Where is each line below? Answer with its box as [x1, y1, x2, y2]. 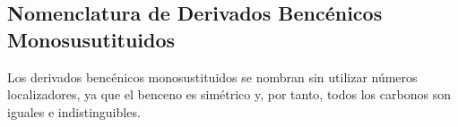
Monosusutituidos [7, 25, 176, 53]
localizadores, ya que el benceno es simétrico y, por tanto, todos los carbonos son [7, 85, 451, 104]
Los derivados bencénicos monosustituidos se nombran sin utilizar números [7, 67, 418, 86]
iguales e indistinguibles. [7, 102, 141, 121]
